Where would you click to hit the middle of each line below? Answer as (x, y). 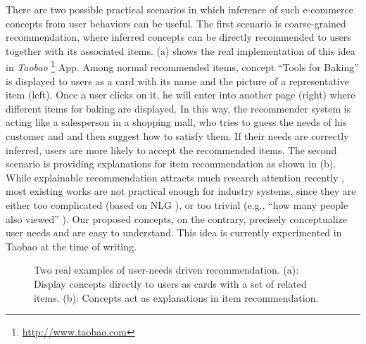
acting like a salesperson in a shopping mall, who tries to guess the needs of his (176, 122)
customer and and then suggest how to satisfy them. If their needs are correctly (177, 136)
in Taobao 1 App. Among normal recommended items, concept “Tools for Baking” (182, 66)
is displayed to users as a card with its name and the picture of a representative (177, 81)
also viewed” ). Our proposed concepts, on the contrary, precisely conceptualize (177, 218)
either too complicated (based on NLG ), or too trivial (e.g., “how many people (177, 204)
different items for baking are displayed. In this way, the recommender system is (178, 108)
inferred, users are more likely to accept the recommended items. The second (171, 149)
